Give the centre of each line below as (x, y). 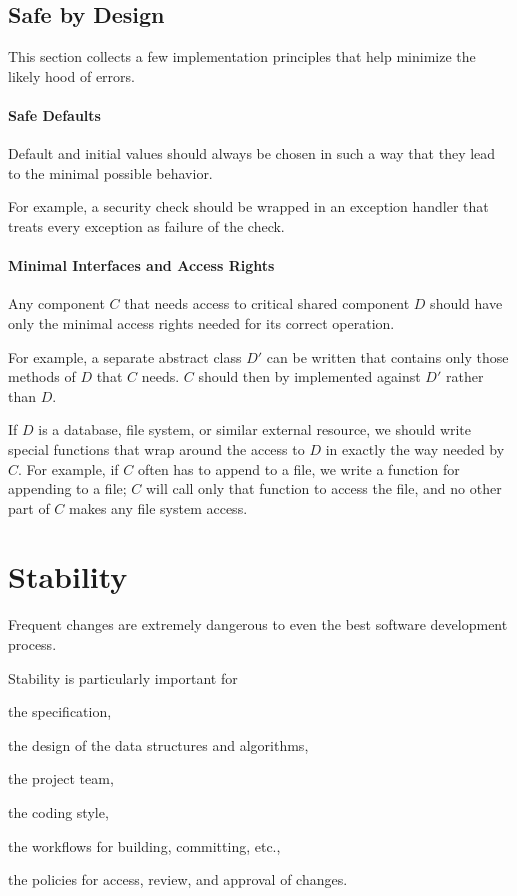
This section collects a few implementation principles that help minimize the (242, 56)
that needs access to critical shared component (267, 303)
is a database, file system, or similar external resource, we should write (255, 429)
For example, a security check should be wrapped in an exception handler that (248, 206)
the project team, (61, 778)
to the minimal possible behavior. (110, 172)
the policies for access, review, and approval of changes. (178, 879)
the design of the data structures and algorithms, (158, 744)
